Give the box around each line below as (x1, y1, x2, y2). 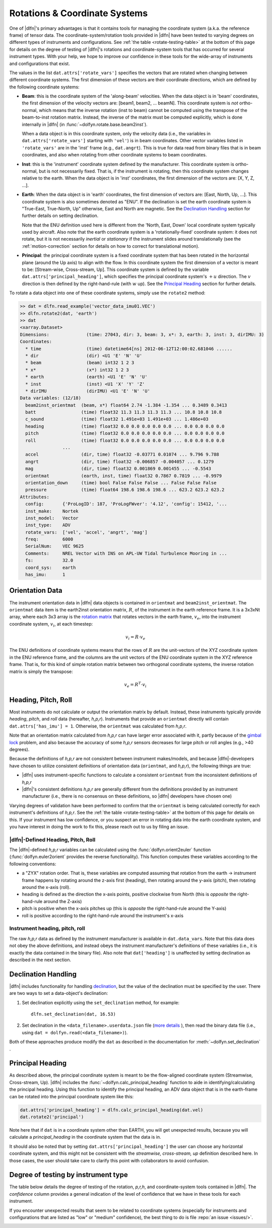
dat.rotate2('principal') (20, 1114, 84, 1120)
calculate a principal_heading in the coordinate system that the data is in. (9, 1134, 161, 1140)
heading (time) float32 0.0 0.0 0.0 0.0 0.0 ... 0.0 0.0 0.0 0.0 (25, 423, 225, 429)
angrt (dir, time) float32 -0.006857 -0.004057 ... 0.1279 (25, 459, 214, 464)
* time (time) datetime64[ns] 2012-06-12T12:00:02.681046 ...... (25, 346, 233, 352)
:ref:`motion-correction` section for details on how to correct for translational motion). (22, 243, 199, 249)
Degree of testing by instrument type (9, 1170, 128, 1179)
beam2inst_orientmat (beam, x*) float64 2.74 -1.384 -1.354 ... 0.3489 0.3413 (25, 402, 228, 408)
